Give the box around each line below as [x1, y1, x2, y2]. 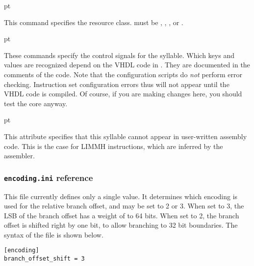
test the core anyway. [4, 98, 68, 108]
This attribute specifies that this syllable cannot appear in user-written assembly [4, 131, 247, 141]
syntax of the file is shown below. [4, 229, 103, 239]
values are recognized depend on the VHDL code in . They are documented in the [4, 59, 250, 70]
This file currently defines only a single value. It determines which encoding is [4, 191, 238, 201]
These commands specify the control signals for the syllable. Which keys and [4, 50, 234, 60]
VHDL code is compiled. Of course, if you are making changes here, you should [4, 89, 242, 99]
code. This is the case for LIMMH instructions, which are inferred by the [4, 141, 223, 151]
